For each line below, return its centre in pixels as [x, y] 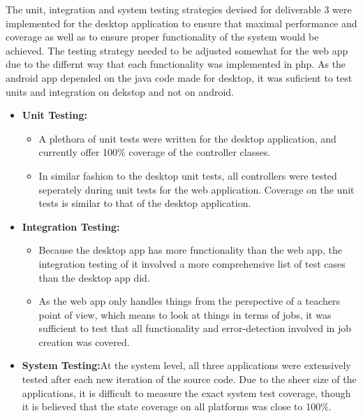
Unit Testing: [54, 115]
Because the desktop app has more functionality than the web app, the [191, 250]
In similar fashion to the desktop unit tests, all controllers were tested [188, 175]
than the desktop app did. [94, 277]
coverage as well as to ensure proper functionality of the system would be [162, 37]
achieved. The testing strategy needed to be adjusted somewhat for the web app [177, 50]
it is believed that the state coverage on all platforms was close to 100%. [177, 406]
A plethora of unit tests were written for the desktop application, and [187, 138]
